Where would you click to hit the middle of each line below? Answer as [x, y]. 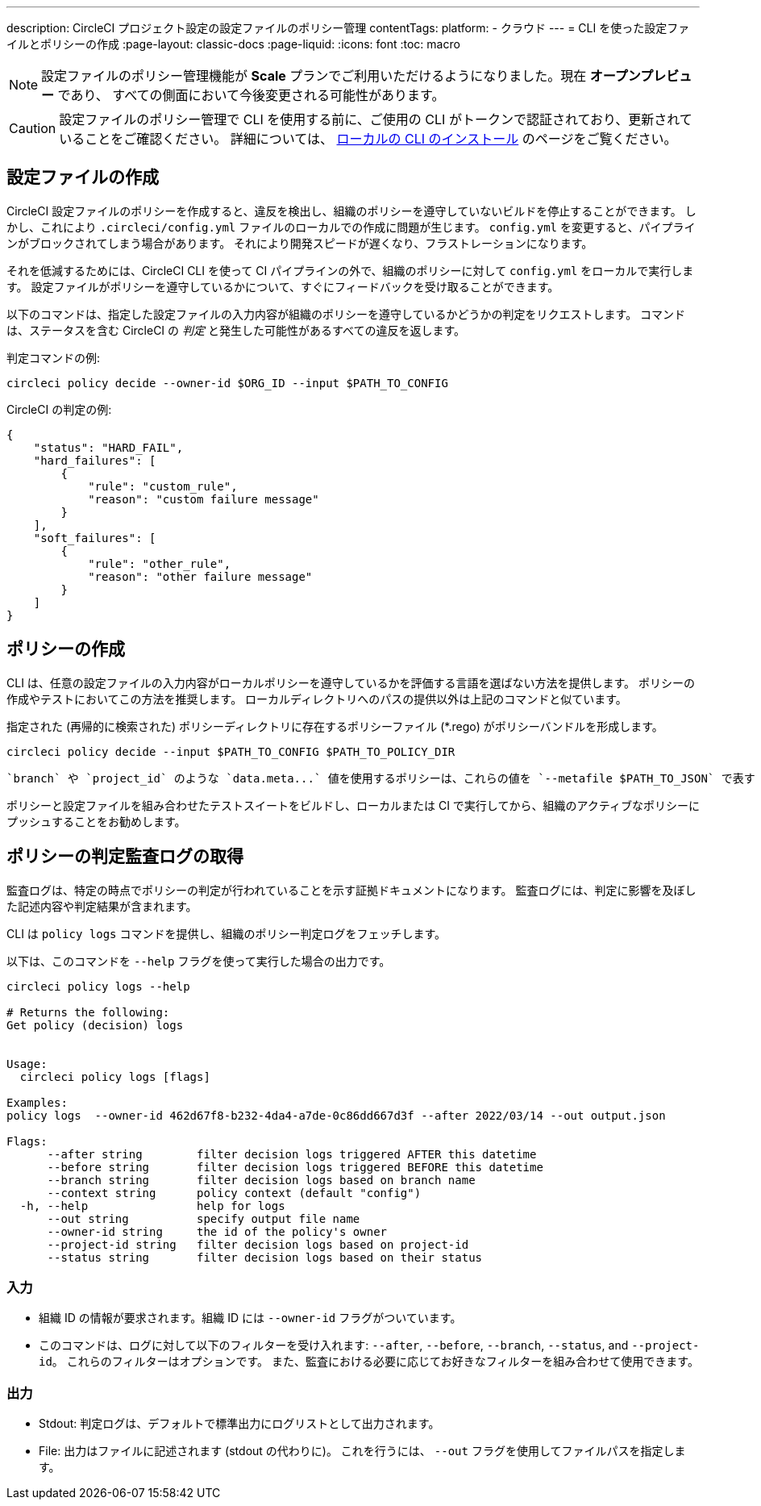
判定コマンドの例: [54, 357]
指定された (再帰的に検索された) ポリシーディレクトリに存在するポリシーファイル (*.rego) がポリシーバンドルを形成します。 [335, 726]
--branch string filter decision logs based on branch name [261, 1180]
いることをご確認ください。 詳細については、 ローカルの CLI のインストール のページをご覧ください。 [368, 139]
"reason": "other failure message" [200, 576]
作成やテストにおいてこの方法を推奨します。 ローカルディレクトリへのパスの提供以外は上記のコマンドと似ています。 [317, 699]
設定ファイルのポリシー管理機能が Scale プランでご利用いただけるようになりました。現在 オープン [341, 76]
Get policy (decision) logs [95, 1025]
